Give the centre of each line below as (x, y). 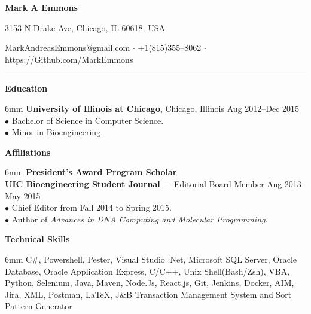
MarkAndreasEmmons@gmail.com (68, 48)
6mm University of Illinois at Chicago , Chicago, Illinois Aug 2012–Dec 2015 (152, 108)
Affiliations (28, 152)
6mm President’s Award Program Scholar (91, 172)
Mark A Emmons (41, 7)
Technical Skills (37, 239)
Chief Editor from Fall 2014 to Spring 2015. (92, 207)
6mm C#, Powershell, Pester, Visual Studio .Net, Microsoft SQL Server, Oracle (151, 259)
